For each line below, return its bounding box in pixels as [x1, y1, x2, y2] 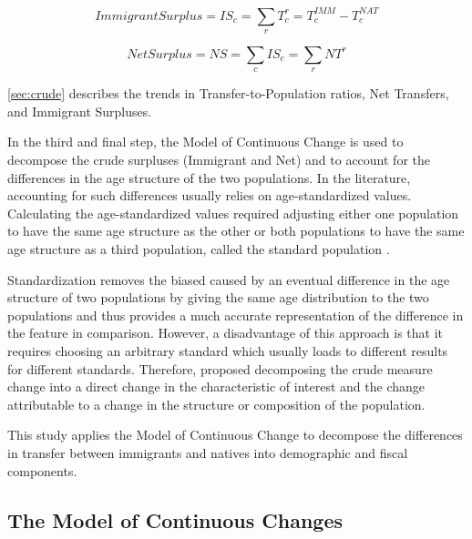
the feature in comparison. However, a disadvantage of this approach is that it [7, 323, 444, 342]
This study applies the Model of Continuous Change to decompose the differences [7, 425, 463, 444]
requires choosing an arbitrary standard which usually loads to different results [7, 341, 448, 360]
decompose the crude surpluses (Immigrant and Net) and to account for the [7, 150, 431, 169]
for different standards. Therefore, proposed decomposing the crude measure [7, 359, 433, 378]
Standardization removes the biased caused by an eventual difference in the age [7, 269, 450, 289]
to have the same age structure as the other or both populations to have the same [7, 221, 465, 240]
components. [7, 461, 77, 480]
